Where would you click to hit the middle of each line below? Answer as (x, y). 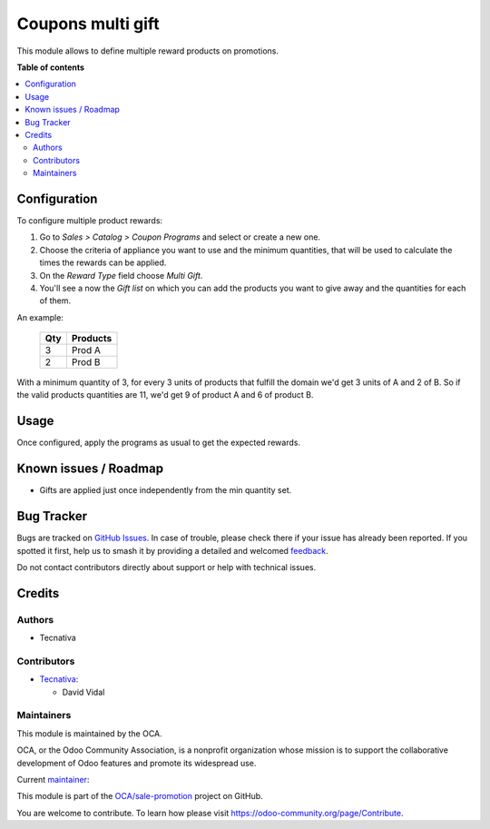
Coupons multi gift (88, 24)
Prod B (86, 362)
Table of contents (51, 67)
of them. (55, 301)
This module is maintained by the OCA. (89, 733)
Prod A (86, 350)
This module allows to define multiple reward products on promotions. (147, 51)
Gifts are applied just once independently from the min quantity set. (166, 490)
